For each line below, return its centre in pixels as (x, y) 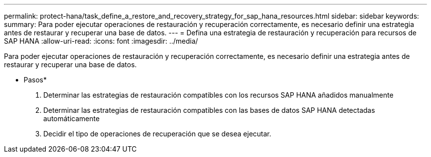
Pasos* (35, 80)
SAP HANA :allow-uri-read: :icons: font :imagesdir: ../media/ (101, 41)
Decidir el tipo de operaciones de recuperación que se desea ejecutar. (157, 134)
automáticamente (72, 118)
